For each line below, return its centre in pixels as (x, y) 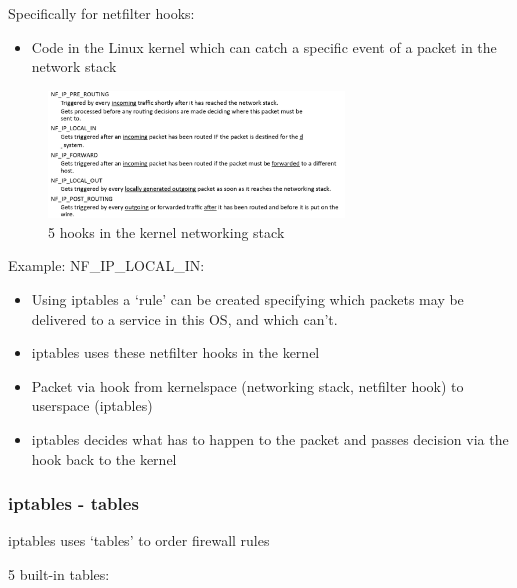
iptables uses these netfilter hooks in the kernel (175, 352)
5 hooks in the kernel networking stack (166, 231)
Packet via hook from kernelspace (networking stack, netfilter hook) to (247, 385)
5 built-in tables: (59, 574)
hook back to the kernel (104, 458)
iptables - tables (73, 503)
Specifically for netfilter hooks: (101, 13)
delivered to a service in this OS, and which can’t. (184, 318)
